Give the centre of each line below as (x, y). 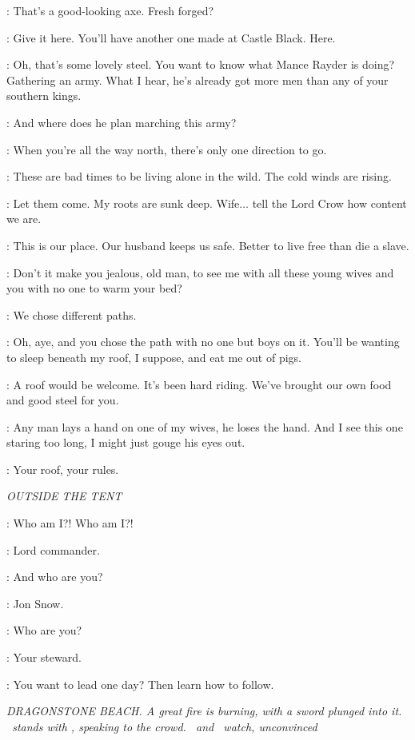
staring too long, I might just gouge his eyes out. (126, 442)
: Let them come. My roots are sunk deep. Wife (123, 203)
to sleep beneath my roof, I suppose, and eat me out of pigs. (154, 357)
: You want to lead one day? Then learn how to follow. (140, 684)
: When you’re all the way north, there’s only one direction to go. (167, 149)
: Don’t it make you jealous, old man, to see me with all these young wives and (200, 272)
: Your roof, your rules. (63, 469)
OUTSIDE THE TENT (64, 496)
